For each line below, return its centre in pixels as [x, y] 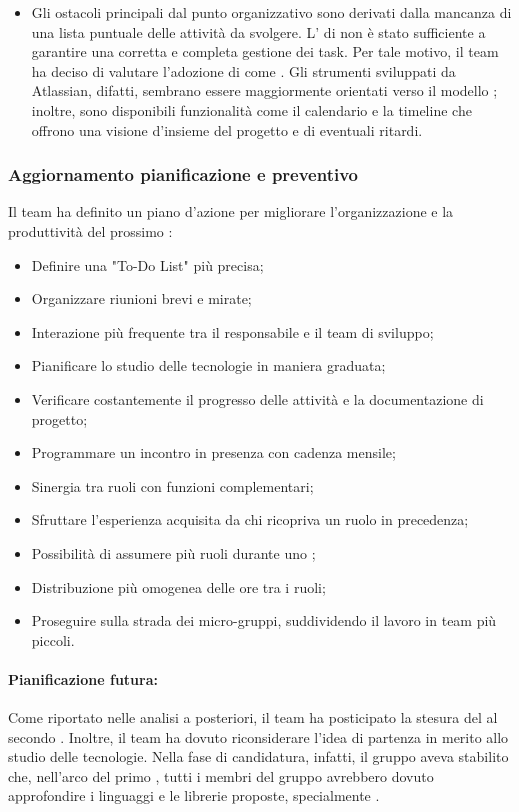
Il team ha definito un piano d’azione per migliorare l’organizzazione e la [231, 211]
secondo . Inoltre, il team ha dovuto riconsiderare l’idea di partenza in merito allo [258, 736]
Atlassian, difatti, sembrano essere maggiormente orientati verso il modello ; [264, 90]
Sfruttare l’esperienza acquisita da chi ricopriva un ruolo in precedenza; [250, 519]
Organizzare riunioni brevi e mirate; [141, 298]
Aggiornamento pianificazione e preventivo [183, 174]
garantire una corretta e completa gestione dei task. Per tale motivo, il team [265, 51]
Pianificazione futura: [83, 678]
